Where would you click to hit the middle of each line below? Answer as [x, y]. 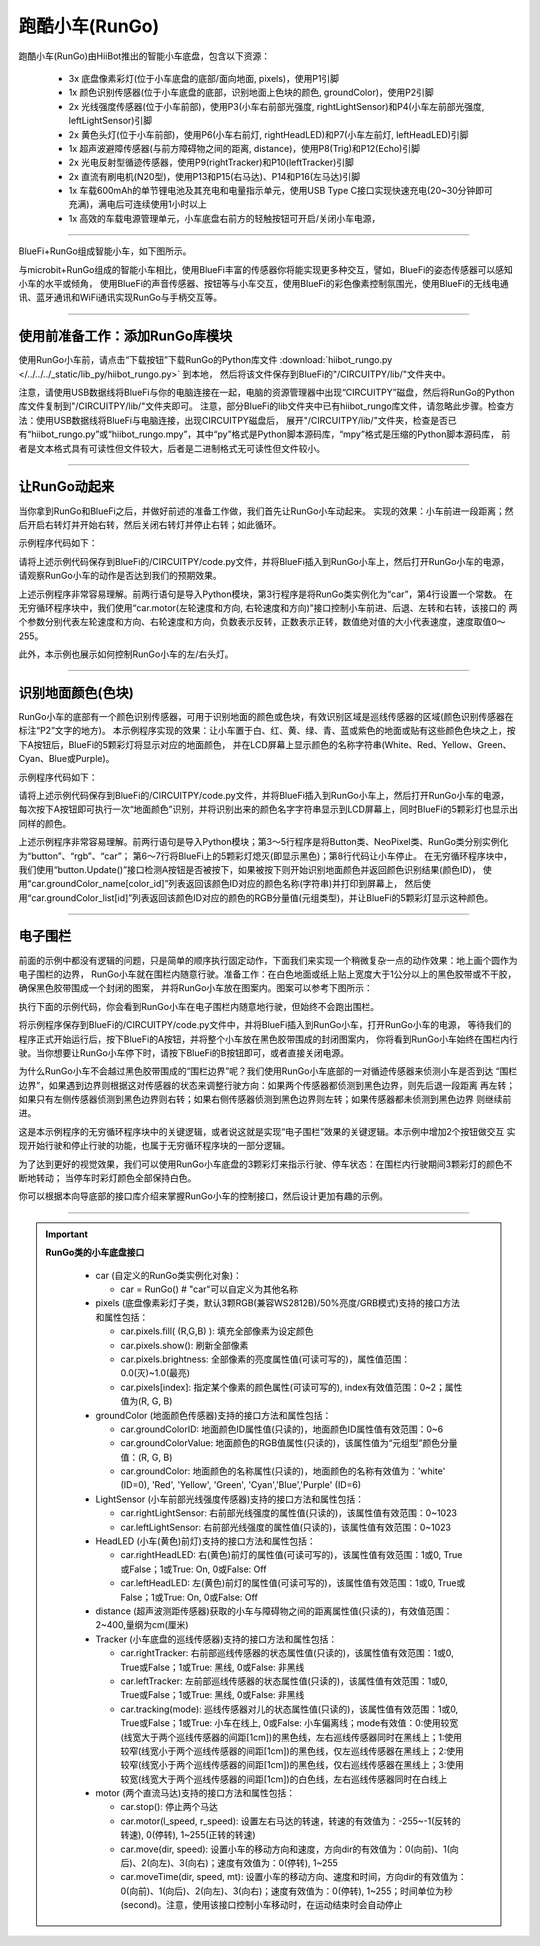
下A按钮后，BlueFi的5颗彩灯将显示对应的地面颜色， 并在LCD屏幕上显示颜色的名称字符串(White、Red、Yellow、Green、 [265, 744]
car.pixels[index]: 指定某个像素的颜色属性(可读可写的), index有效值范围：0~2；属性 [291, 1387]
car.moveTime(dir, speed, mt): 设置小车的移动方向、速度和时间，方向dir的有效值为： [293, 1877]
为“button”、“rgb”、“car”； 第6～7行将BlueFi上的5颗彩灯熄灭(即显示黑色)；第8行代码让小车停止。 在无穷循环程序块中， [265, 856]
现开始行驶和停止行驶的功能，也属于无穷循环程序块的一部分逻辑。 [154, 1146]
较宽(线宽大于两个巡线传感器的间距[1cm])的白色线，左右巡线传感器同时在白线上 [284, 1779]
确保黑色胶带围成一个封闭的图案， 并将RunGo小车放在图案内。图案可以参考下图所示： [196, 988]
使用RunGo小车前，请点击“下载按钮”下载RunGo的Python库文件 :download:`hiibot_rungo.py [205, 360]
